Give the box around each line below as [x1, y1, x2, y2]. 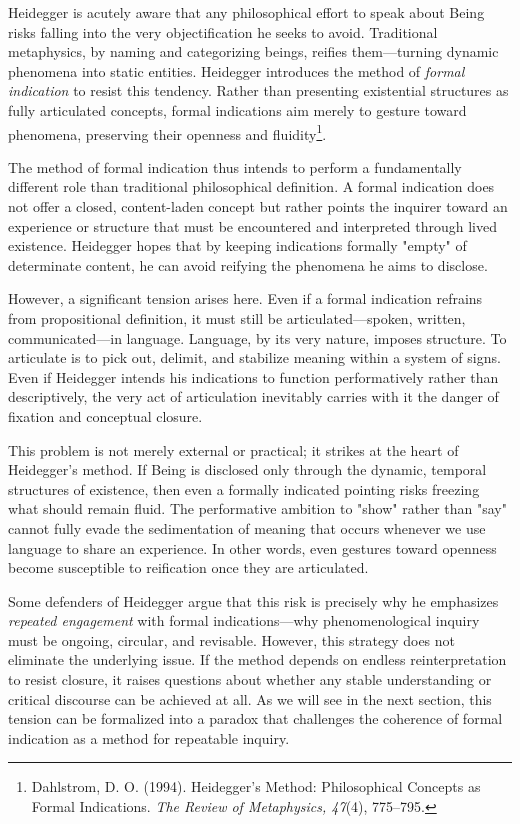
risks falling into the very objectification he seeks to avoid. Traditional [8, 21, 438, 42]
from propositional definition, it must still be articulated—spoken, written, [8, 307, 466, 328]
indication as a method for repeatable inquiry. [8, 727, 290, 748]
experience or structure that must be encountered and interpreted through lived [8, 215, 497, 236]
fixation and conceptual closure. [8, 405, 203, 426]
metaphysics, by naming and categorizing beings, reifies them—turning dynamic [8, 41, 499, 62]
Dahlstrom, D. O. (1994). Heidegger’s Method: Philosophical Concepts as [31, 776, 481, 797]
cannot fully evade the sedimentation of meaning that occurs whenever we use [8, 517, 486, 538]
